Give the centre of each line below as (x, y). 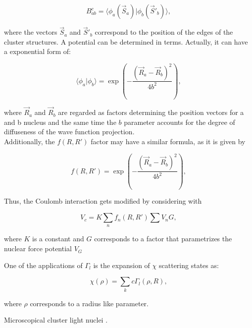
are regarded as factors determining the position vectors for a (151, 112)
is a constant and (58, 239)
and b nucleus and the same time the (60, 122)
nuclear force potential (38, 248)
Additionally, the (29, 141)
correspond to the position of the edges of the (164, 32)
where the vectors (31, 32)
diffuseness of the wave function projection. (69, 132)
